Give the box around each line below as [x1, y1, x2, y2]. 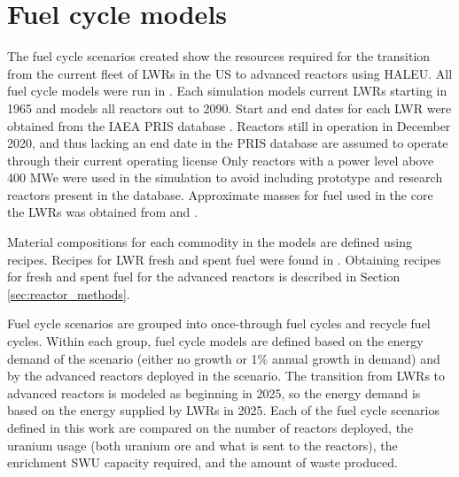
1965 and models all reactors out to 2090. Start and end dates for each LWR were [7, 98, 452, 117]
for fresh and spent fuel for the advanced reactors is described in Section [7, 267, 401, 286]
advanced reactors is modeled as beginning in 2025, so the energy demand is [7, 383, 421, 402]
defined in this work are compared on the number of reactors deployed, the [7, 419, 414, 436]
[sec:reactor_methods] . [7, 284, 130, 303]
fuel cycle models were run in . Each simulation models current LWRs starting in [7, 81, 447, 100]
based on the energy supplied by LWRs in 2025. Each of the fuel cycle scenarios [7, 401, 440, 419]
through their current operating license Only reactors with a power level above [7, 150, 434, 169]
